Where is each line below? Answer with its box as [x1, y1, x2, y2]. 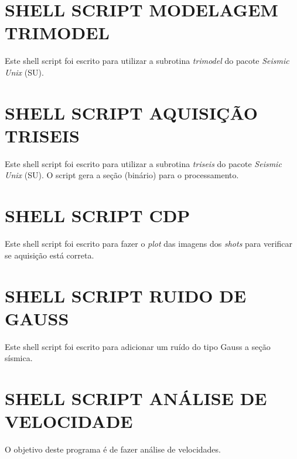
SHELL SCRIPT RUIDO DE [5, 283, 247, 307]
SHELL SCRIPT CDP [5, 203, 190, 227]
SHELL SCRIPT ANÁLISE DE [5, 386, 267, 410]
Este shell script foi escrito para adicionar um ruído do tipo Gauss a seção [5, 340, 271, 352]
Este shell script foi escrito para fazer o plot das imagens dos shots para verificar [5, 237, 293, 250]
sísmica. [5, 352, 33, 364]
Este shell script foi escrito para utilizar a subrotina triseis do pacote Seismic [5, 157, 282, 169]
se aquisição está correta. [5, 249, 94, 261]
